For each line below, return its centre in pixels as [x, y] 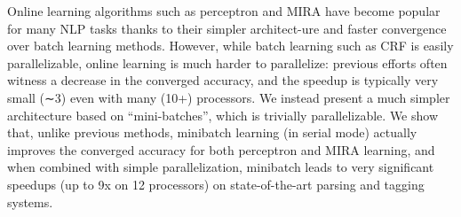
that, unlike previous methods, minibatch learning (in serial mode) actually [212, 132]
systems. [30, 201]
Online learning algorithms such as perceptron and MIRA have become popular [224, 11]
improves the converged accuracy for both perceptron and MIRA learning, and [221, 149]
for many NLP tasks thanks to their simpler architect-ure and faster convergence [227, 28]
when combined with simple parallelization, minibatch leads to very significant [221, 167]
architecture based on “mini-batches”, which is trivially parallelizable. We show [223, 115]
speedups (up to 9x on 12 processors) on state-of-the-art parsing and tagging [216, 184]
